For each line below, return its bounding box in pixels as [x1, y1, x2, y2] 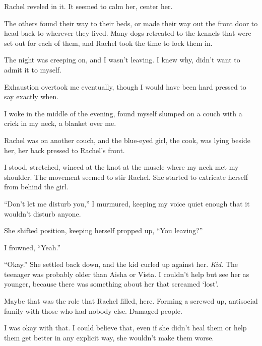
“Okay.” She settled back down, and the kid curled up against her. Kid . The [4, 259, 238, 269]
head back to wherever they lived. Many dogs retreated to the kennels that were [4, 28, 251, 38]
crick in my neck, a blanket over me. [4, 118, 116, 128]
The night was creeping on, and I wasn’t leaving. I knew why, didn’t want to [4, 54, 240, 65]
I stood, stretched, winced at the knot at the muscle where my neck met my [4, 162, 239, 172]
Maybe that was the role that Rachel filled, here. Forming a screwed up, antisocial [4, 296, 258, 306]
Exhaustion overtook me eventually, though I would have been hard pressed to [4, 81, 246, 92]
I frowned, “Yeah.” [4, 242, 61, 252]
